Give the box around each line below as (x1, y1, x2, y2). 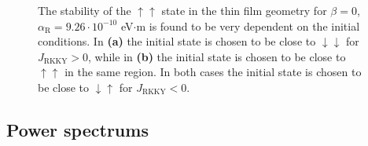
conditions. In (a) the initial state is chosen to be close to (38, 33, 316, 49)
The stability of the (38, 2, 131, 18)
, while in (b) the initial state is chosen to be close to (88, 48, 346, 64)
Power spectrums (6, 117, 149, 141)
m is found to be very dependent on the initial (136, 17, 360, 34)
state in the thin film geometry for (161, 2, 327, 18)
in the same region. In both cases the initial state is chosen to (64, 64, 362, 80)
